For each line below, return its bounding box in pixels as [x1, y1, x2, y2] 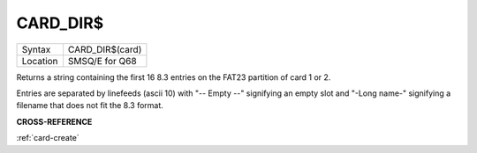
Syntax [21, 43, 51, 55]
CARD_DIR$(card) [67, 43, 142, 55]
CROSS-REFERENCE [16, 116, 93, 127]
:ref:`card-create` [16, 133, 79, 143]
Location [21, 55, 58, 67]
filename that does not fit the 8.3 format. [16, 100, 163, 111]
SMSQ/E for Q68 [67, 55, 137, 67]
